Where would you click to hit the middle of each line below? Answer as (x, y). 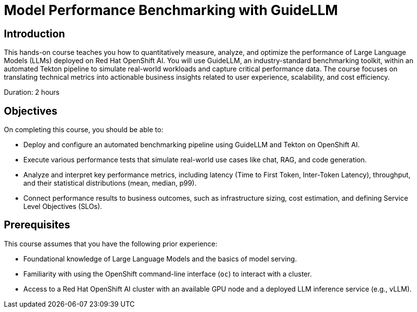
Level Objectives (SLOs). (63, 207)
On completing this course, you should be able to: (84, 130)
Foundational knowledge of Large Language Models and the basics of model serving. (160, 259)
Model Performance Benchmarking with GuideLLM (171, 10)
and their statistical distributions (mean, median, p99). (110, 183)
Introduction (35, 34)
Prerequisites (37, 225)
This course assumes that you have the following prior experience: (111, 243)
